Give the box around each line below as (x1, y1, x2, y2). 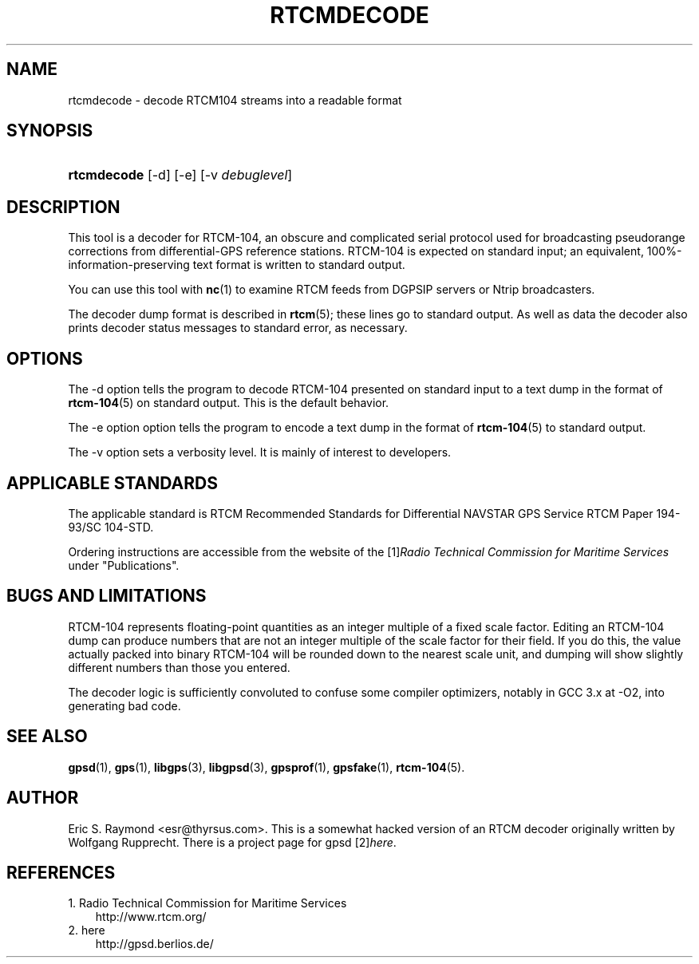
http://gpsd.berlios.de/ (95, 937, 214, 951)
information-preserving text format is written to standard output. (68, 258, 405, 272)
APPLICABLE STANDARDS (6, 472, 218, 493)
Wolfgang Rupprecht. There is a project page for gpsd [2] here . (68, 835, 397, 849)
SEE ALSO (6, 726, 88, 747)
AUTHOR (6, 788, 79, 808)
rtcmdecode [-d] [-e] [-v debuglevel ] (68, 167, 293, 184)
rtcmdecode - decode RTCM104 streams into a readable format (68, 93, 402, 107)
